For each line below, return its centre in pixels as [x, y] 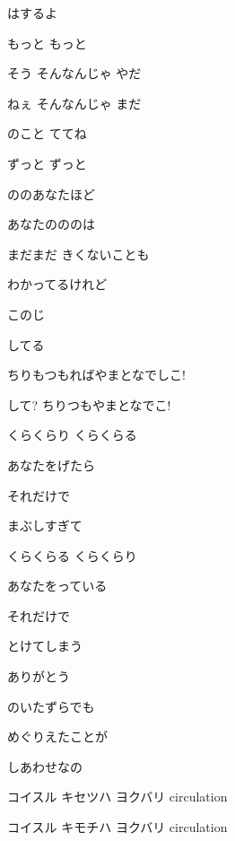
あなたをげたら [51, 464]
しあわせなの [45, 766]
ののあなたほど [51, 193]
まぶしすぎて [45, 526]
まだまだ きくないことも [78, 254]
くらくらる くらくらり [72, 555]
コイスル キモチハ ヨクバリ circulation [117, 827]
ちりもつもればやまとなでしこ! [96, 375]
